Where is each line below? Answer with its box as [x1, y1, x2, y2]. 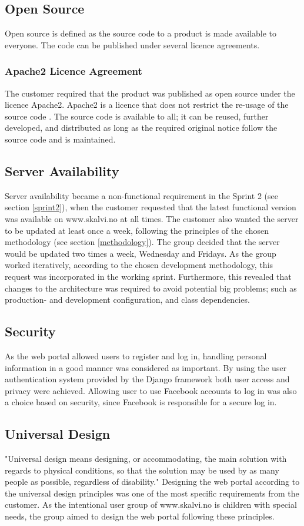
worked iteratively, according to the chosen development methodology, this [5, 259, 273, 271]
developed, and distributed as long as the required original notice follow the [5, 121, 278, 134]
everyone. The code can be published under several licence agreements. [5, 38, 260, 51]
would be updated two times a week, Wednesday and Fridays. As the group [5, 247, 276, 259]
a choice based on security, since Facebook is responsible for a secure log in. [5, 396, 277, 408]
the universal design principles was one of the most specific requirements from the [5, 487, 299, 499]
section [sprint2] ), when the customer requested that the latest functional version [5, 201, 296, 213]
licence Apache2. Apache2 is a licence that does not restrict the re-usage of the [5, 98, 289, 111]
